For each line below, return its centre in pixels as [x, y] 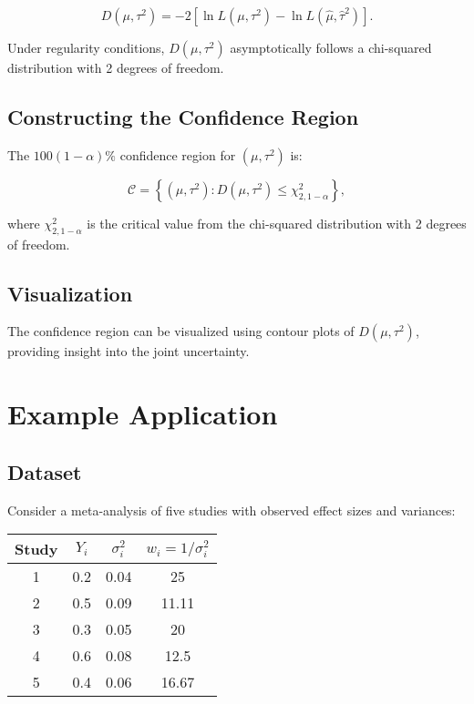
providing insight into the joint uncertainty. [129, 351]
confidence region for [178, 154]
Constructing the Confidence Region [183, 116]
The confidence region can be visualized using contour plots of [181, 331]
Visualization [70, 293]
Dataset [45, 471]
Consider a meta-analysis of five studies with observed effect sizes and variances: [232, 510]
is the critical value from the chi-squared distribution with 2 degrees [277, 223]
